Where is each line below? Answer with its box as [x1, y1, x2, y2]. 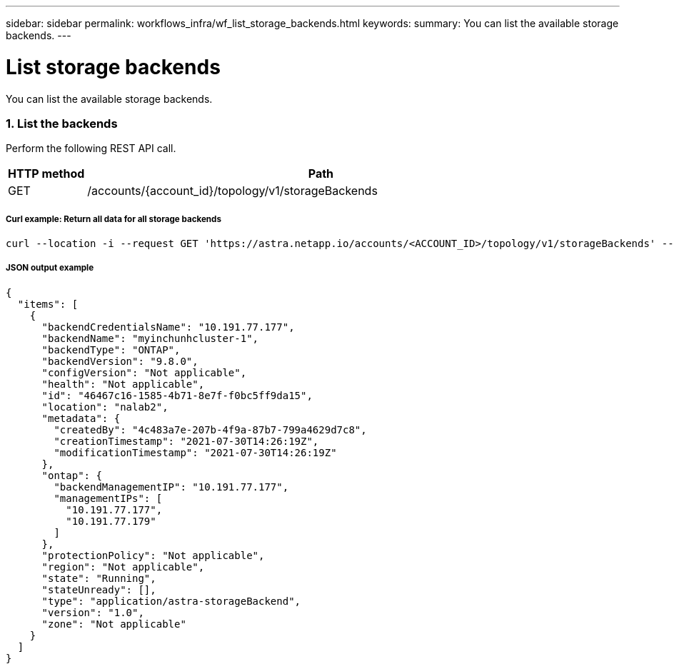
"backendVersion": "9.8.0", [41, 355, 198, 367]
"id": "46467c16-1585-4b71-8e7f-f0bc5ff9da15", [41, 389, 313, 401]
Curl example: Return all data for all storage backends [6, 213, 221, 224]
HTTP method [8, 166, 85, 181]
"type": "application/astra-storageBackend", [41, 595, 301, 607]
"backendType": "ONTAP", [41, 343, 181, 356]
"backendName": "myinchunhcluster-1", [41, 332, 259, 344]
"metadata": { [41, 412, 121, 424]
